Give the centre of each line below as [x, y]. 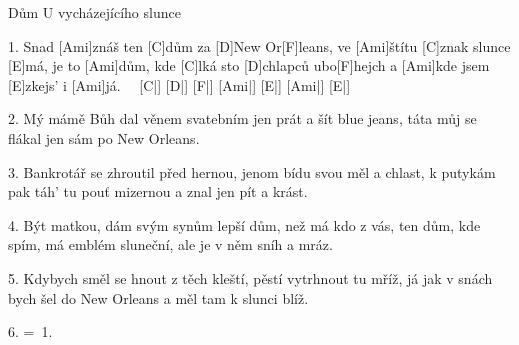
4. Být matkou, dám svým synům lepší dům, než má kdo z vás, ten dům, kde [244, 224]
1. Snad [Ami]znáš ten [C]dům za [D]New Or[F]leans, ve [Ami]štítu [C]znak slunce [259, 45]
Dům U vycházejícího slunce [94, 12]
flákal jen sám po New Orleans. [104, 137]
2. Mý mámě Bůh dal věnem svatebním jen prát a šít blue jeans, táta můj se [242, 118]
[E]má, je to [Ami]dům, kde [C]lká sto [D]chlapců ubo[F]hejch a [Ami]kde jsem [249, 65]
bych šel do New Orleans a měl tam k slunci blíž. [158, 297]
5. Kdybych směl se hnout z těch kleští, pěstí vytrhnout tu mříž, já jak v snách [250, 277]
